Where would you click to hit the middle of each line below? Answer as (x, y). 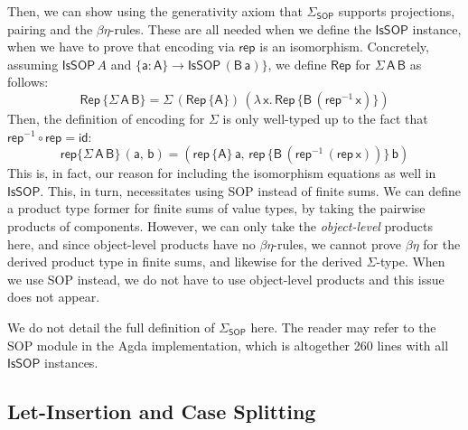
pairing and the (50, 28)
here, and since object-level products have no (131, 243)
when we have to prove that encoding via (121, 47)
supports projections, (397, 11)
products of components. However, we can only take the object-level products (220, 225)
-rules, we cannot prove (337, 243)
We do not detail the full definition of (111, 327)
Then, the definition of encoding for (106, 118)
